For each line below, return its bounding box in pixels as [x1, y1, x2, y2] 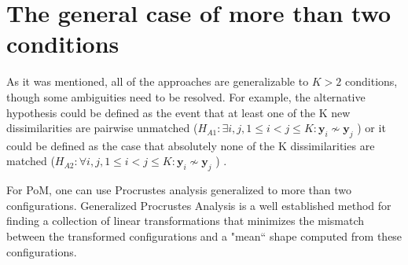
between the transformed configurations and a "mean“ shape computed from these [6, 228, 402, 245]
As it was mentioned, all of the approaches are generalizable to [6, 73, 309, 90]
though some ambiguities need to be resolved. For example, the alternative [6, 88, 366, 105]
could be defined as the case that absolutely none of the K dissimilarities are [6, 137, 375, 153]
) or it [357, 120, 386, 136]
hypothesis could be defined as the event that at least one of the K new [6, 104, 351, 120]
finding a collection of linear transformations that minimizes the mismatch [6, 212, 365, 229]
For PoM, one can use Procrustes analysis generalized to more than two [6, 182, 352, 198]
